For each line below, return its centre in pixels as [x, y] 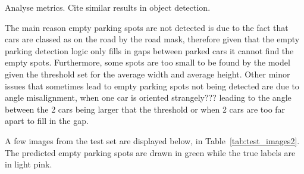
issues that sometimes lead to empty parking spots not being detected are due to [152, 86]
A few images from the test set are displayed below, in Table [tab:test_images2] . [152, 140]
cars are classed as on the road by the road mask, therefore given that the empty [152, 39]
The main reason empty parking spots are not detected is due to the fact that [147, 27]
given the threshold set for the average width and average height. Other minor [148, 74]
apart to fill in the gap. [47, 121]
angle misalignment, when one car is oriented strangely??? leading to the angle [148, 97]
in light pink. [29, 164]
